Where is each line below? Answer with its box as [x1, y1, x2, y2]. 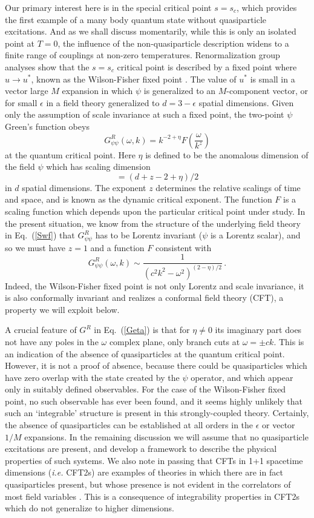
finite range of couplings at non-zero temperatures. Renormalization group [5, 49, 280, 61]
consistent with [155, 241, 212, 254]
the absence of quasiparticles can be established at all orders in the [5, 419, 253, 431]
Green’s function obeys [5, 119, 90, 132]
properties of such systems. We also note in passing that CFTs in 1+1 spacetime [5, 454, 303, 466]
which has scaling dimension [46, 160, 151, 173]
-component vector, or [226, 84, 308, 97]
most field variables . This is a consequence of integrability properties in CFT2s [5, 489, 299, 502]
